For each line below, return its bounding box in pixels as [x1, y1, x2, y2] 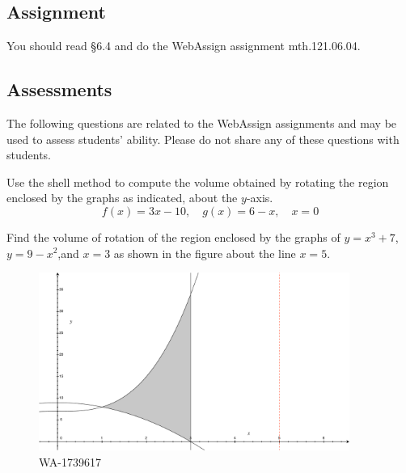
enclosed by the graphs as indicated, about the [6, 189, 238, 206]
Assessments [6, 77, 112, 102]
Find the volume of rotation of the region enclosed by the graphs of [6, 228, 340, 245]
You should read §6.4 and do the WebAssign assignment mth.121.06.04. [6, 37, 361, 54]
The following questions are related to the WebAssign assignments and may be [6, 115, 397, 131]
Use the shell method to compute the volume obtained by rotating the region [6, 173, 389, 190]
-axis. [246, 189, 273, 206]
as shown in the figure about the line [113, 244, 296, 261]
